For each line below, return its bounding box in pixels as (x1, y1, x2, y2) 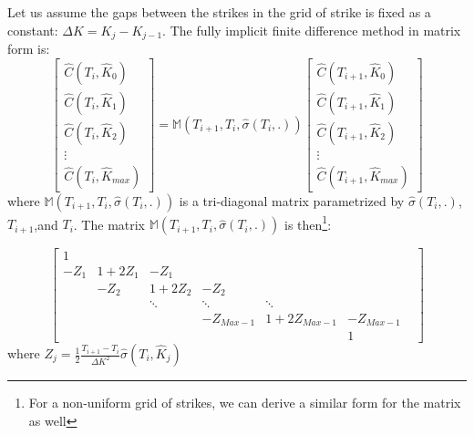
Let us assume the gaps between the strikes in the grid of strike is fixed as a (7, 3, 431, 21)
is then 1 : (284, 212, 332, 233)
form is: (7, 39, 50, 58)
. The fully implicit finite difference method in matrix (162, 20, 461, 39)
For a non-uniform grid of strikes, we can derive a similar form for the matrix (28, 393, 461, 412)
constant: (7, 20, 58, 39)
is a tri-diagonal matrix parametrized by (179, 191, 405, 210)
